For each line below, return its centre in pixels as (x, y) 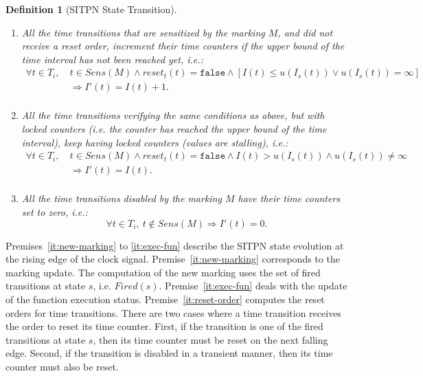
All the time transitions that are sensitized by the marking (143, 32)
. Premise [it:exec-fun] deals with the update (253, 286)
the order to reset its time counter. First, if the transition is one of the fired (164, 326)
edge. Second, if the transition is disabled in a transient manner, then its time (169, 353)
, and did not (305, 32)
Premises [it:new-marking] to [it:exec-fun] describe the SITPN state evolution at (175, 245)
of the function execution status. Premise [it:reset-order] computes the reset (165, 299)
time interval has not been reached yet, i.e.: (112, 59)
